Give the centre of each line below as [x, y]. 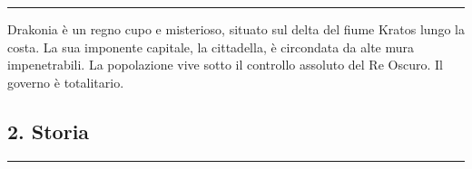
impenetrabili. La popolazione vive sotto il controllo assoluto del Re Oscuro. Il [225, 65]
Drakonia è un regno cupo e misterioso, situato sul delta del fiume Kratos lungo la [236, 29]
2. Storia [49, 131]
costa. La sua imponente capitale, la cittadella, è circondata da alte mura [211, 47]
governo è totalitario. [66, 82]
